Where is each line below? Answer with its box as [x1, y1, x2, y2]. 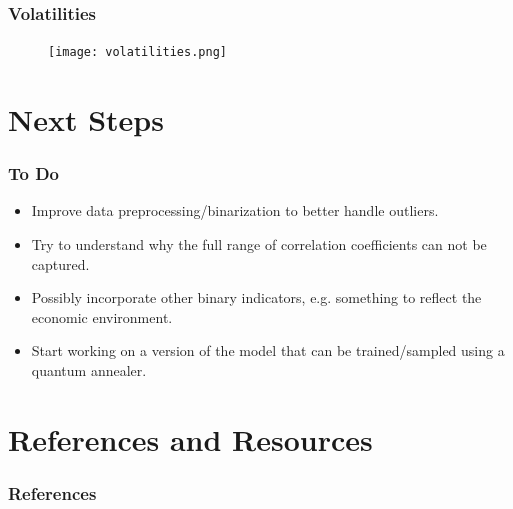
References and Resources [8, 418, 373, 459]
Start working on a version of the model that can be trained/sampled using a [31, 340, 505, 361]
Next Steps [8, 99, 164, 140]
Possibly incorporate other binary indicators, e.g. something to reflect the [31, 287, 482, 308]
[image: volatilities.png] [48, 45, 227, 60]
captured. [31, 253, 90, 274]
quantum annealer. [31, 360, 147, 381]
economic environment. [31, 306, 173, 327]
